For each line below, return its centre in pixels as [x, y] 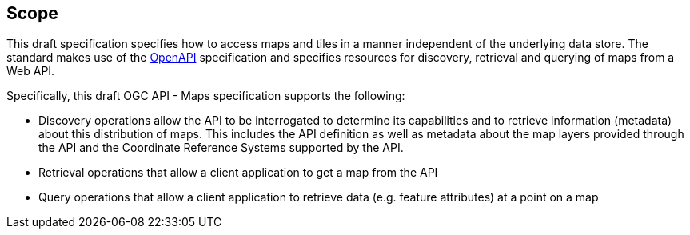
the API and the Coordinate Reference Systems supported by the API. [221, 148]
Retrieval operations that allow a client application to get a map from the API [238, 173]
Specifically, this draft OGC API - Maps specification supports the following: [206, 96]
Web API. [31, 71]
